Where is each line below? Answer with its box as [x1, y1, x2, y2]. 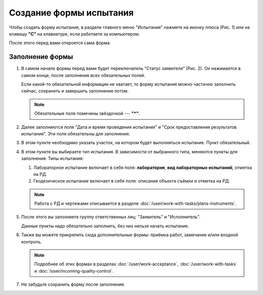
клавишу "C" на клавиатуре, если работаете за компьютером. [9, 31, 140, 37]
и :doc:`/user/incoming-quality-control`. [34, 268, 114, 274]
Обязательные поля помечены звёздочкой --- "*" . [34, 111, 140, 116]
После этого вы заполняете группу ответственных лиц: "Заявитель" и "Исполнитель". [21, 214, 201, 220]
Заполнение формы [9, 53, 73, 61]
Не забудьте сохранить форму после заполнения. [21, 281, 125, 287]
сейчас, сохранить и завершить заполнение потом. [21, 88, 129, 94]
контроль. [21, 239, 42, 244]
